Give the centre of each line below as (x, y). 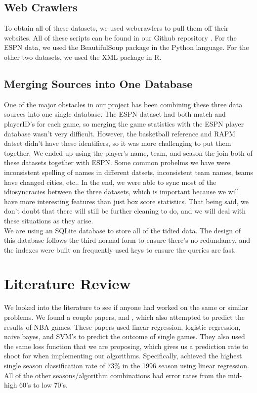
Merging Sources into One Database (98, 83)
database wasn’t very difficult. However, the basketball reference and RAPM (120, 133)
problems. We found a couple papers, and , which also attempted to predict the (124, 317)
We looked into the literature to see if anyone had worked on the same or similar (126, 307)
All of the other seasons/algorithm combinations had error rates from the (115, 375)
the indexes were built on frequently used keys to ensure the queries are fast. (120, 249)
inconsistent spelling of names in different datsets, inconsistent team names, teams (128, 172)
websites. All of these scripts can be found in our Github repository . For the (120, 37)
